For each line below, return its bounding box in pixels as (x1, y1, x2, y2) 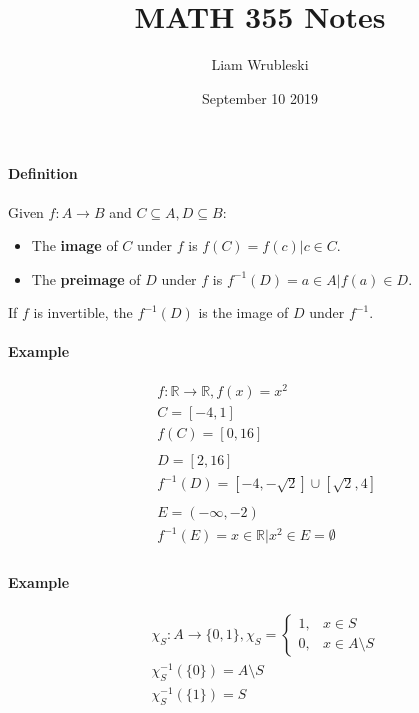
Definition (8, 163, 78, 184)
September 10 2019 (202, 87, 318, 108)
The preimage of (31, 268, 141, 289)
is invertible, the (33, 302, 133, 323)
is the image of (198, 302, 289, 323)
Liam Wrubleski (211, 54, 309, 75)
